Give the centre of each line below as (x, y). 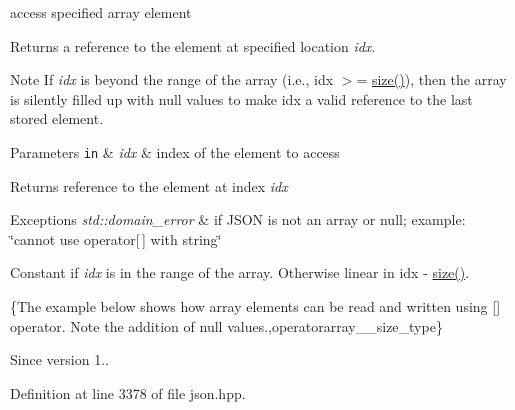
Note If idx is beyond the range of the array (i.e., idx (172, 79)
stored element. (57, 118)
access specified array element (101, 12)
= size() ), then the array (431, 79)
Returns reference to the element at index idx (149, 185)
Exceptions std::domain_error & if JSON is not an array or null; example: (238, 219)
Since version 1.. (59, 359)
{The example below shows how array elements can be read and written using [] (255, 306)
